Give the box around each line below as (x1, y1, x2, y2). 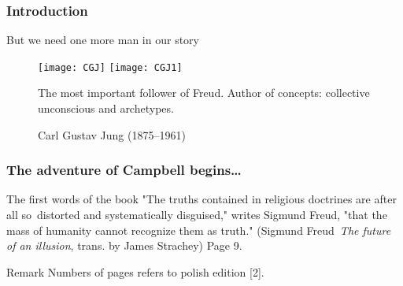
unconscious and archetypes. (38, 100, 174, 117)
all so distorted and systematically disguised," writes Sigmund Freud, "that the (6, 206, 387, 223)
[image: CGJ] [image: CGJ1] (38, 61, 183, 73)
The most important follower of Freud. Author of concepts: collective (38, 84, 370, 101)
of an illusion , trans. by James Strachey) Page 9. (6, 237, 242, 254)
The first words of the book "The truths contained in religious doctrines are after (6, 191, 397, 207)
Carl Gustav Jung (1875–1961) (38, 126, 186, 143)
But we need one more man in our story (6, 32, 199, 48)
